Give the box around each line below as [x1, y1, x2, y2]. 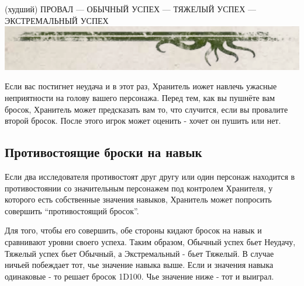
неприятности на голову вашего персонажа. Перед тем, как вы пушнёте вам [5, 91, 275, 103]
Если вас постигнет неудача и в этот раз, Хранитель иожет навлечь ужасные [5, 80, 277, 92]
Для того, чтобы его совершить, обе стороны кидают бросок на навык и [5, 224, 262, 236]
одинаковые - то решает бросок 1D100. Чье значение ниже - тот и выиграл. [5, 270, 274, 282]
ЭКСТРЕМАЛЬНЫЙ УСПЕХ [5, 14, 109, 26]
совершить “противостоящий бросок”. [5, 204, 139, 217]
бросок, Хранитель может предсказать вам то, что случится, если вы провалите [5, 103, 288, 115]
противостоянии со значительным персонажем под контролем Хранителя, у [5, 182, 273, 194]
